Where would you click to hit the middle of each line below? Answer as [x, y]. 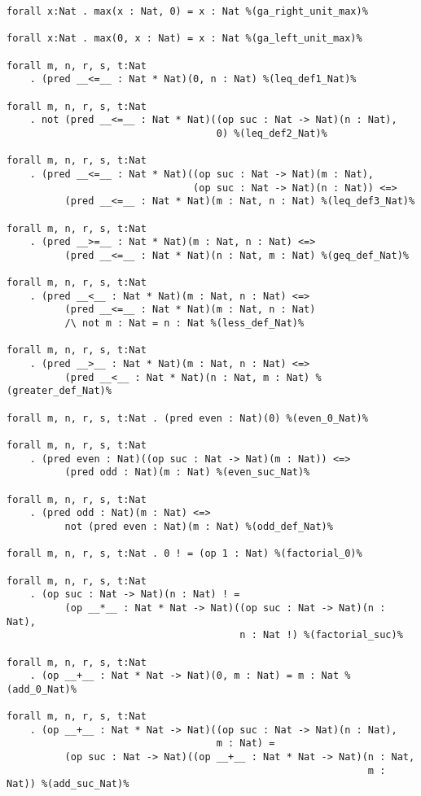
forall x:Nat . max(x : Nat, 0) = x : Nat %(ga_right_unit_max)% [187, 11]
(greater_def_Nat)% [59, 391]
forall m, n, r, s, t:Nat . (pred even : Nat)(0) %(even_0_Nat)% [187, 418]
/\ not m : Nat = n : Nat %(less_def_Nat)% [184, 324]
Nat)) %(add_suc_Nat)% [68, 784]
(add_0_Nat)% [42, 689]
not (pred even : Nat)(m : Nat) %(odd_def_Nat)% [199, 526]
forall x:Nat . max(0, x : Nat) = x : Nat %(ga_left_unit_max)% [184, 39]
